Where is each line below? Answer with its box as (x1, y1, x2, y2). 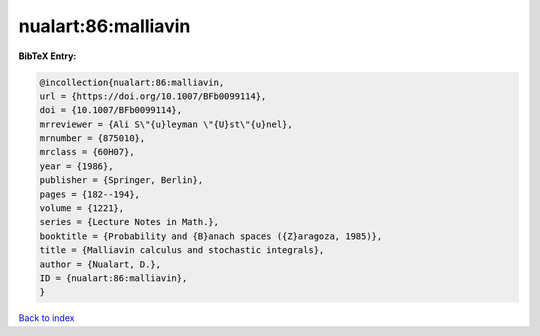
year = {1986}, (39, 160, 114, 172)
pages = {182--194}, (39, 188, 140, 200)
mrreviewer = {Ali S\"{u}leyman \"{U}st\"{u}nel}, (39, 118, 294, 130)
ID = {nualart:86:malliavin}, (39, 273, 188, 284)
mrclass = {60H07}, (39, 146, 135, 158)
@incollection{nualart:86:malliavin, (39, 76, 225, 88)
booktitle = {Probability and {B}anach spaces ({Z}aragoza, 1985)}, (39, 230, 383, 242)
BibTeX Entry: (18, 50, 77, 62)
